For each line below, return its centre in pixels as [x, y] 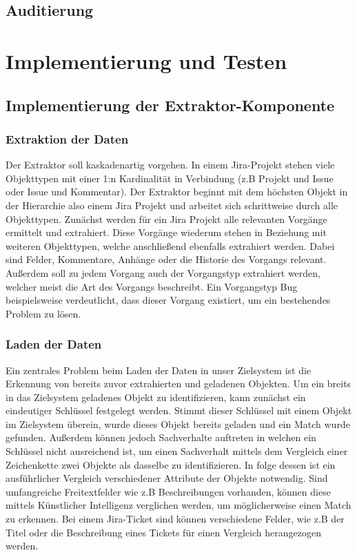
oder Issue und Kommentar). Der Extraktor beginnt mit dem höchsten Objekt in [177, 192]
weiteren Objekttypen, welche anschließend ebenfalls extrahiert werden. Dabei [170, 245]
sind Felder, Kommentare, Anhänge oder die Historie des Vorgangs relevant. [166, 259]
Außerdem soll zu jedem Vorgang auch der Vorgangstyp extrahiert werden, [163, 272]
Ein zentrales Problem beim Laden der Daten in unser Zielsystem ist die [159, 370]
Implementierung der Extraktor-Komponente [170, 105]
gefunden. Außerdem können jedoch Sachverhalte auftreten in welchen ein [161, 437]
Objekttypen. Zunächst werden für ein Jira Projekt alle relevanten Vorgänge [166, 218]
